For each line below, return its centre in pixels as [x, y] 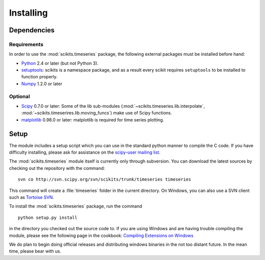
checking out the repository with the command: [57, 168]
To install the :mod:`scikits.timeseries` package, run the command [76, 206]
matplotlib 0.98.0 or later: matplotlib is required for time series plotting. [93, 119]
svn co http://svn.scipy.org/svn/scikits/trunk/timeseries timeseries [105, 179]
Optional [20, 96]
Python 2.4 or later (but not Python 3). [60, 63]
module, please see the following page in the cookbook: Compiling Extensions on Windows [101, 236]
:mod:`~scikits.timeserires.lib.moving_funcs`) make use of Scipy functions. [97, 113]
